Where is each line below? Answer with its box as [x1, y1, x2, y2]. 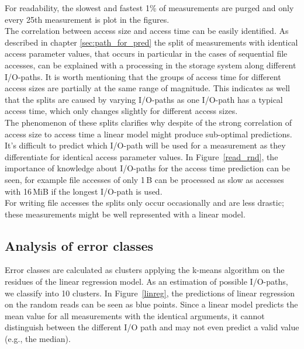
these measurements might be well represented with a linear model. [5, 208, 246, 220]
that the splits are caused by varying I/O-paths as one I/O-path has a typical [5, 93, 283, 105]
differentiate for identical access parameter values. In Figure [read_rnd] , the [5, 150, 278, 163]
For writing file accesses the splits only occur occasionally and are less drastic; [5, 196, 284, 209]
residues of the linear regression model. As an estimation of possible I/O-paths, [5, 275, 288, 288]
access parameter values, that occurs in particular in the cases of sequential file [5, 47, 288, 60]
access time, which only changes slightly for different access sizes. [5, 105, 238, 117]
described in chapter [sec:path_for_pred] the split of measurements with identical [5, 36, 298, 48]
